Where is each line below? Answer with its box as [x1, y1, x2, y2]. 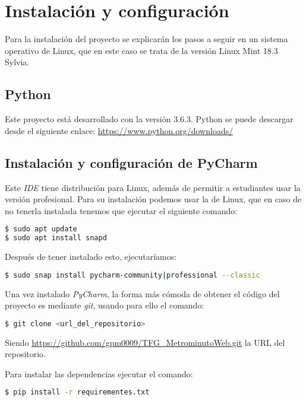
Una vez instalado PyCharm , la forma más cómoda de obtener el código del [5, 287, 280, 300]
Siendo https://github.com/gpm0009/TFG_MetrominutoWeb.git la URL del [5, 336, 285, 348]
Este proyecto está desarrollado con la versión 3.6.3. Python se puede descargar [5, 113, 294, 125]
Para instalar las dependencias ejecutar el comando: [5, 367, 193, 380]
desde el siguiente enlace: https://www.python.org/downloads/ [5, 124, 234, 136]
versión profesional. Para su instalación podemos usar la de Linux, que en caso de [5, 193, 302, 205]
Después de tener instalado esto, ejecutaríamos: [5, 250, 177, 263]
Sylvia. [5, 56, 30, 68]
